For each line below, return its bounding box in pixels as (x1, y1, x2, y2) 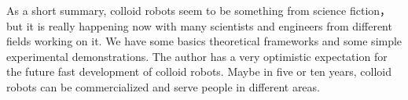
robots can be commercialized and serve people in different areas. (6, 78, 320, 95)
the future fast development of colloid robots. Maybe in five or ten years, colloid (6, 63, 392, 80)
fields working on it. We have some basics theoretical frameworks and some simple (6, 33, 402, 49)
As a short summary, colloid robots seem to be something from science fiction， (6, 2, 391, 18)
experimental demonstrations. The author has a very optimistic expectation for (6, 48, 388, 64)
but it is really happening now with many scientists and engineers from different (6, 17, 392, 34)
